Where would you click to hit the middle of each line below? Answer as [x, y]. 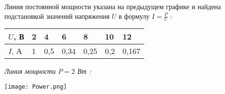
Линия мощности [30, 71]
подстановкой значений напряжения [57, 16]
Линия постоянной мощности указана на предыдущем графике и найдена [113, 6]
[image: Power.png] [36, 87]
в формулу [134, 16]
